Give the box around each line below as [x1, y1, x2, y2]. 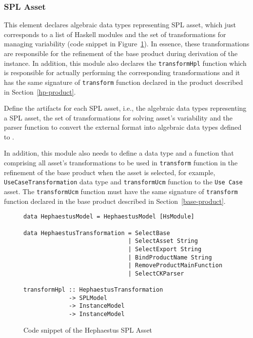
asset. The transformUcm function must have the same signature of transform [4, 186, 238, 196]
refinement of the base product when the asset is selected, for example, [4, 167, 215, 177]
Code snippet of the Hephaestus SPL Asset [23, 324, 153, 335]
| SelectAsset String [128, 238, 198, 245]
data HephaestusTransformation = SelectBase [23, 229, 170, 237]
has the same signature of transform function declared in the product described [4, 77, 243, 87]
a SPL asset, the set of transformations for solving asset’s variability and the [4, 112, 233, 122]
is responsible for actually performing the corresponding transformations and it [4, 67, 240, 78]
